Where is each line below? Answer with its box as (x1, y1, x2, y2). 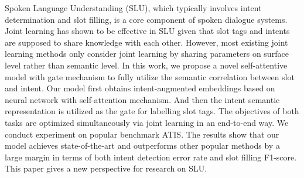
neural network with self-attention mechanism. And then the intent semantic (5, 93, 280, 105)
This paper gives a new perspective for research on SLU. (5, 162, 207, 174)
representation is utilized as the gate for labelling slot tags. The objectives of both (5, 105, 299, 117)
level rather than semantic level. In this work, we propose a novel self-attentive (5, 59, 288, 71)
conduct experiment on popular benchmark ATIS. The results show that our (5, 128, 279, 140)
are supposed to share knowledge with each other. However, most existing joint (5, 36, 288, 48)
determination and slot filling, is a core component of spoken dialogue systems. (5, 13, 288, 25)
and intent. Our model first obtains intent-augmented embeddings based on (5, 82, 275, 94)
